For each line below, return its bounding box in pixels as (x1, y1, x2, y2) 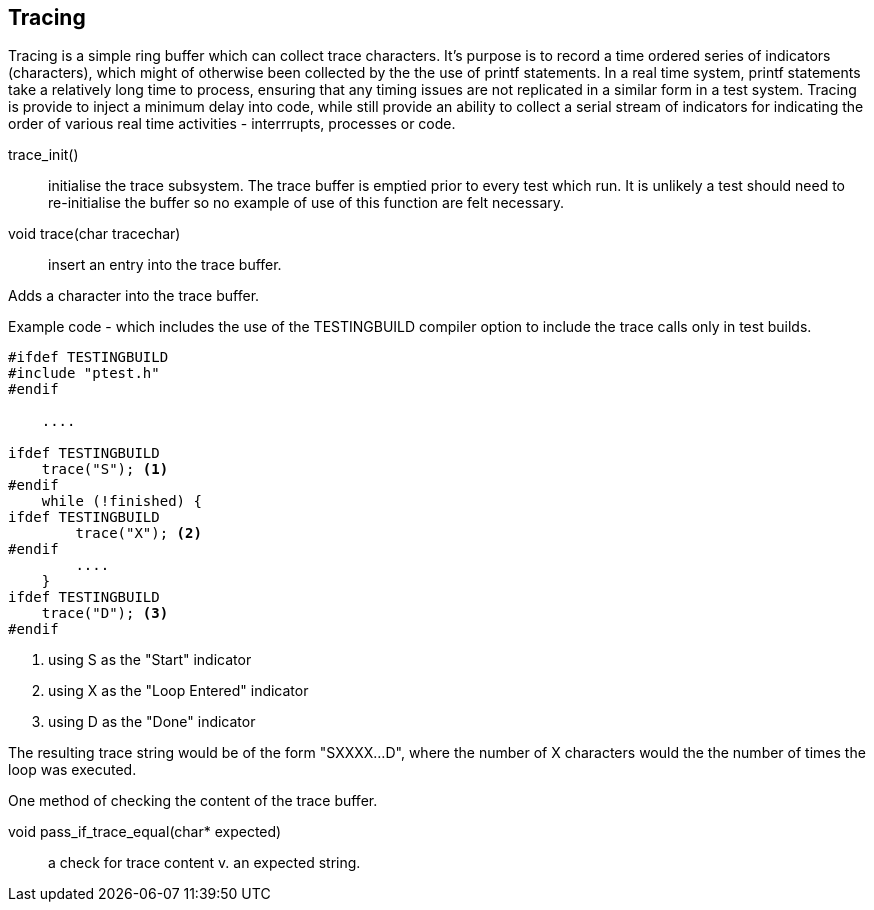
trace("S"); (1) (41, 461, 169, 478)
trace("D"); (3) (41, 605, 169, 622)
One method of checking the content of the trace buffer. (8, 792, 378, 810)
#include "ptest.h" (8, 365, 160, 382)
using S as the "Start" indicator (48, 651, 252, 669)
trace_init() (8, 146, 79, 164)
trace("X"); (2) (75, 525, 202, 542)
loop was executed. (8, 761, 137, 779)
